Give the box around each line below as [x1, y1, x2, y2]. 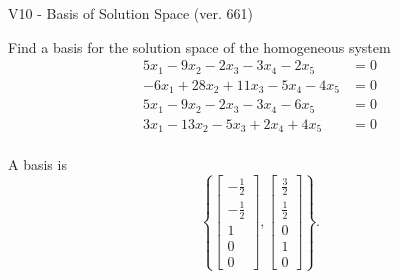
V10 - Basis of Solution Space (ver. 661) [8, 3, 253, 23]
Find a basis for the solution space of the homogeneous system [8, 36, 391, 57]
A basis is [8, 154, 67, 175]
